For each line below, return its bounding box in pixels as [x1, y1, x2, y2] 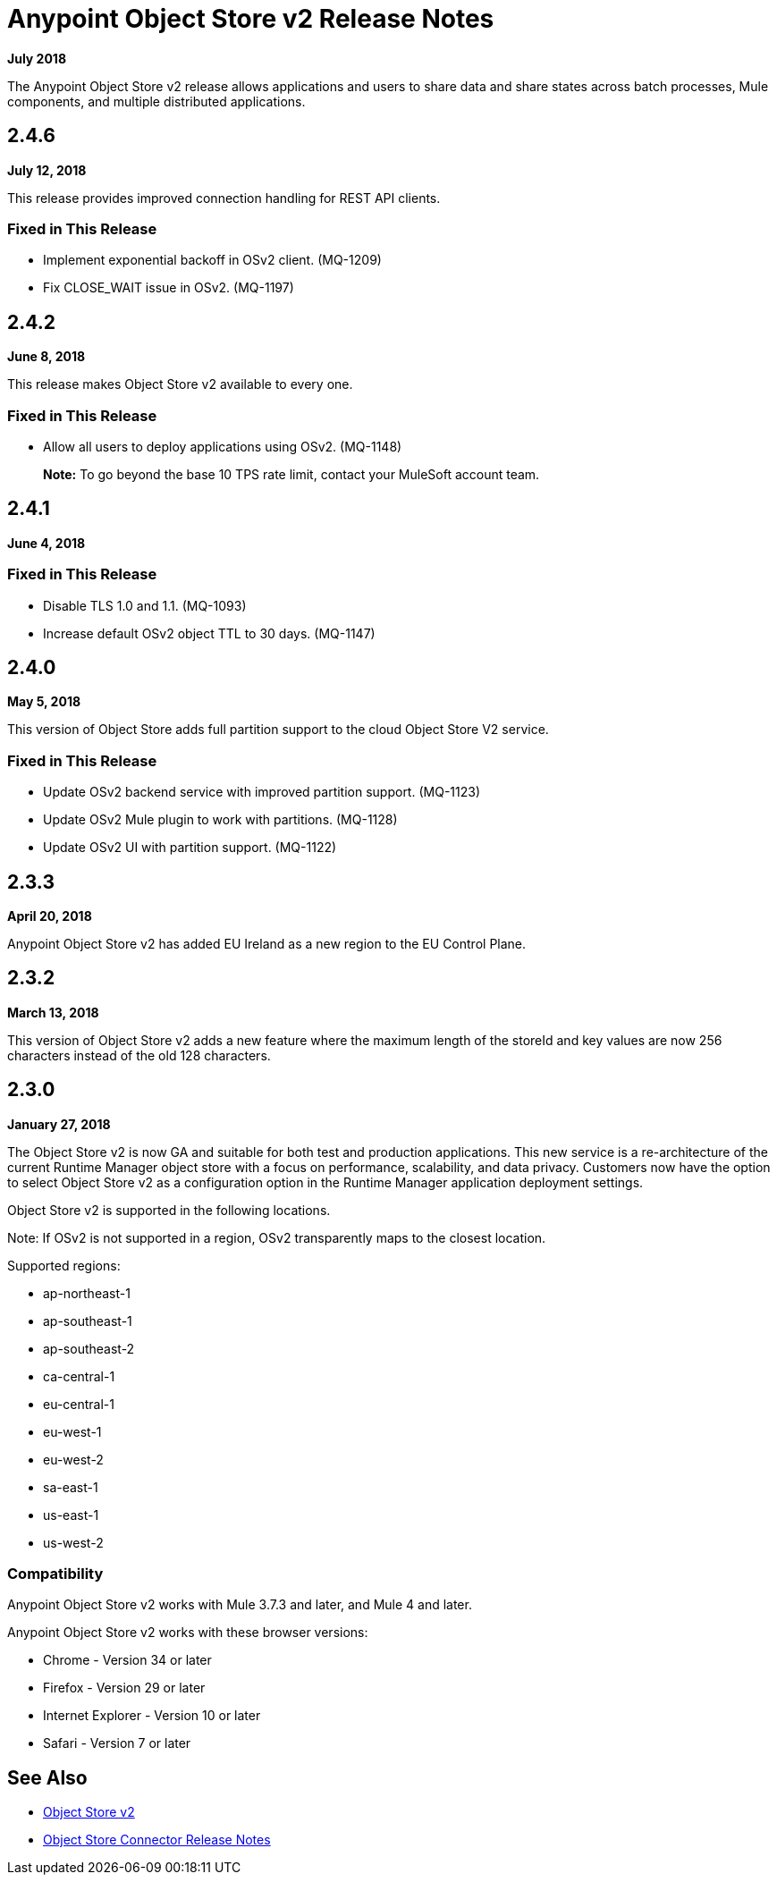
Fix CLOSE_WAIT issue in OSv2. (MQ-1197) [43, 280, 294, 296]
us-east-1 [43, 1506, 99, 1523]
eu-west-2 [43, 1451, 104, 1467]
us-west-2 [43, 1534, 104, 1550]
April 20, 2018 [7, 907, 92, 924]
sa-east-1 [43, 1479, 98, 1495]
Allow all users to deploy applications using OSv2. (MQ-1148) [43, 438, 402, 454]
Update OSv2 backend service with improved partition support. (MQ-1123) [43, 784, 481, 800]
